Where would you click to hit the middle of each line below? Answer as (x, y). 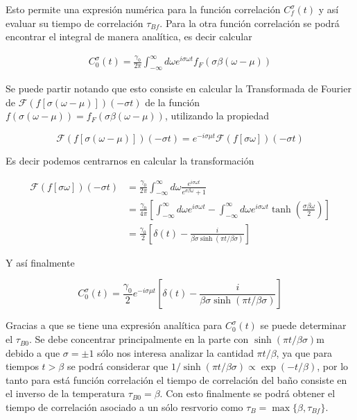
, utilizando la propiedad (217, 116)
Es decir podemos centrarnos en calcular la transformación (130, 160)
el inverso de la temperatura (66, 393)
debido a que (33, 352)
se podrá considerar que (117, 366)
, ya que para (304, 352)
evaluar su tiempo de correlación (75, 23)
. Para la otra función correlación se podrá (250, 23)
